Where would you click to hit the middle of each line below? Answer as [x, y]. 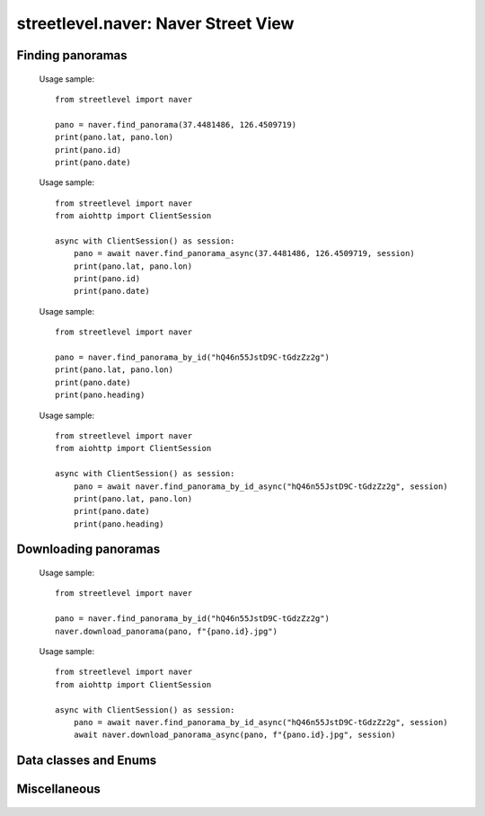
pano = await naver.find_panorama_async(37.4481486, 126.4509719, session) [244, 253]
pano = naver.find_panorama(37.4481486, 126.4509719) [176, 124]
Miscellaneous [58, 789]
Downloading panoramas [88, 550]
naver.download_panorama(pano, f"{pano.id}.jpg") [167, 631]
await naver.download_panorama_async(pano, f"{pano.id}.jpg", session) [234, 735]
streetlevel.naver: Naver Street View [155, 23]
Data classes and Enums [87, 761]
